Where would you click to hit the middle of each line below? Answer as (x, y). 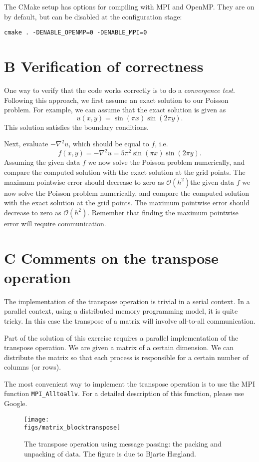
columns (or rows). (33, 367)
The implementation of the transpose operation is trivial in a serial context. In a (127, 301)
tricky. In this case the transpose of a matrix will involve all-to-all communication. (130, 320)
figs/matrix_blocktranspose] (72, 428)
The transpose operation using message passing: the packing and (123, 444)
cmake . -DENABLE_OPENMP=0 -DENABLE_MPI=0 (76, 33)
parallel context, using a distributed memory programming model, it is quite (121, 311)
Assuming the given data (42, 162)
